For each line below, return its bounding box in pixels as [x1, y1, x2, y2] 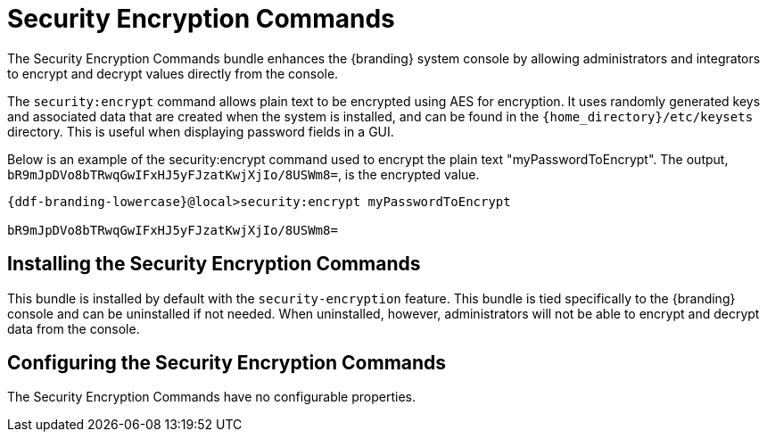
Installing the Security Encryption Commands [7, 253, 421, 276]
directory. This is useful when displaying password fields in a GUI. [7, 123, 394, 139]
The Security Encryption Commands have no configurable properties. [7, 389, 416, 405]
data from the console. [7, 320, 140, 336]
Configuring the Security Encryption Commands [7, 352, 447, 375]
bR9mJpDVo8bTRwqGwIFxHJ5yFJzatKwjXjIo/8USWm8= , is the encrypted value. [7, 166, 480, 182]
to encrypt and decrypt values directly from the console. [7, 65, 339, 81]
